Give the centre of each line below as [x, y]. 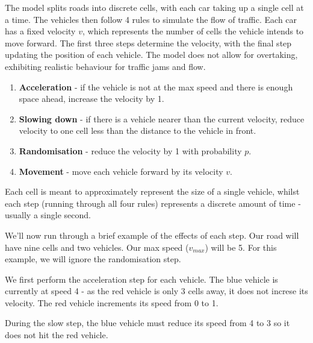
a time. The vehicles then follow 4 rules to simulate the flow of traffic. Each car [151, 19]
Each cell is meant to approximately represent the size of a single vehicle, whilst [152, 191]
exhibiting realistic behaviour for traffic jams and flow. [105, 66]
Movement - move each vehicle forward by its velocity [121, 171]
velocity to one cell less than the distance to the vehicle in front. [138, 131]
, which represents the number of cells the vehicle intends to [193, 31]
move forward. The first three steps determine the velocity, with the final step [148, 42]
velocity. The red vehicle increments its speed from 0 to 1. [112, 302]
